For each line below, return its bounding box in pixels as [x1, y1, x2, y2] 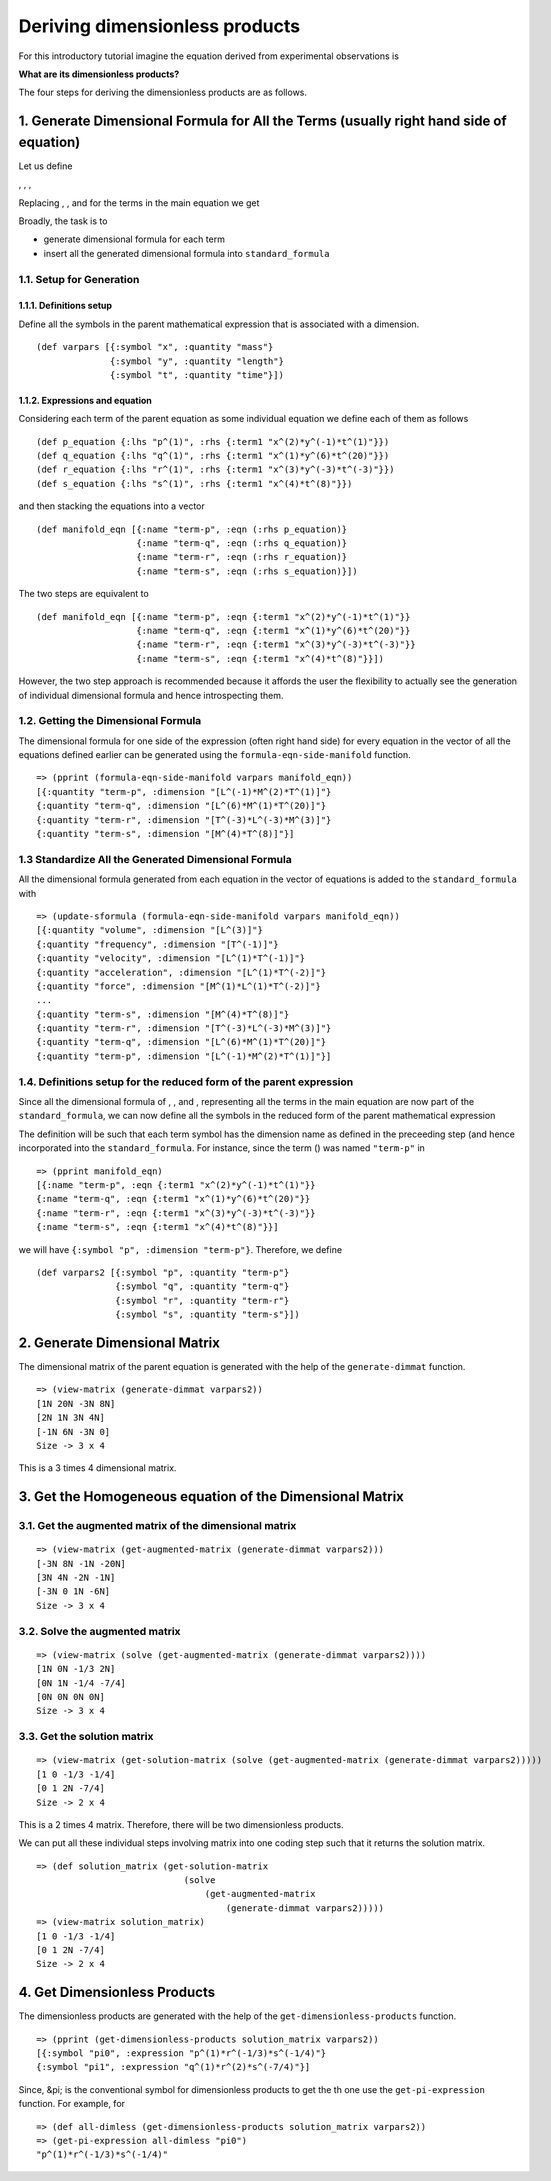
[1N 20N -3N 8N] [36, 1398, 116, 1409]
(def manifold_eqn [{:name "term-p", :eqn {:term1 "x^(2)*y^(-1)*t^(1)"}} [36, 611, 411, 622]
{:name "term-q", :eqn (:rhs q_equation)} [136, 538, 348, 549]
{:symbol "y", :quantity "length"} [110, 355, 285, 367]
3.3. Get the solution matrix [18, 1730, 154, 1744]
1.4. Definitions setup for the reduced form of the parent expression [18, 1075, 354, 1089]
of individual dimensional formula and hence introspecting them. [18, 689, 284, 701]
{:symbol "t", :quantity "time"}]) [110, 369, 285, 380]
